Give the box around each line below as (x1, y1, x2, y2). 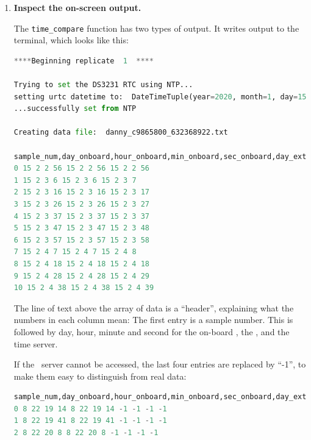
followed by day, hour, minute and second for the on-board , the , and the (13, 325, 290, 338)
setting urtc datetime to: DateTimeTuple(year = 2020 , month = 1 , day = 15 (13, 92, 307, 101)
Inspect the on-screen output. (13, 1, 141, 13)
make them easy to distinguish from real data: (13, 369, 187, 382)
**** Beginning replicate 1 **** (13, 56, 154, 65)
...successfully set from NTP (13, 104, 137, 113)
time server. (13, 337, 58, 350)
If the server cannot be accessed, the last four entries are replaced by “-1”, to (13, 358, 306, 371)
